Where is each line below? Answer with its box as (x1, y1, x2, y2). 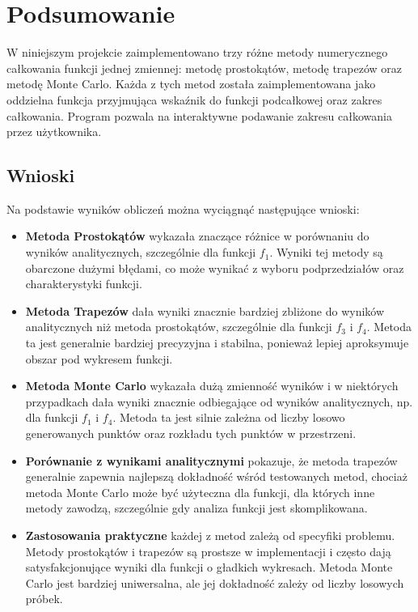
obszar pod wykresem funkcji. (25, 350, 173, 367)
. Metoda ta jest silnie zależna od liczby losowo (112, 409, 345, 426)
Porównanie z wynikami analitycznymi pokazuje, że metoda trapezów (25, 452, 398, 469)
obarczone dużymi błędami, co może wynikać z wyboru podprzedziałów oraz (25, 259, 404, 276)
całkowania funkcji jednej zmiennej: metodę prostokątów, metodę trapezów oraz (6, 59, 403, 76)
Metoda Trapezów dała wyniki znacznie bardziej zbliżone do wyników (25, 302, 385, 319)
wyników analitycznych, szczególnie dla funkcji (25, 244, 256, 261)
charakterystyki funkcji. (25, 275, 142, 292)
